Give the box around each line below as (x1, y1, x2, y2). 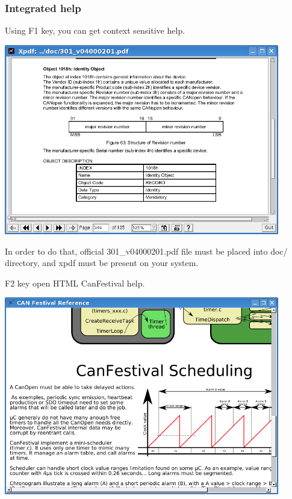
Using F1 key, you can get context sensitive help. (5, 24, 185, 37)
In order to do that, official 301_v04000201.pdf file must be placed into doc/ (5, 244, 288, 257)
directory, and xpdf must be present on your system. (5, 256, 199, 269)
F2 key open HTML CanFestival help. (5, 276, 145, 289)
